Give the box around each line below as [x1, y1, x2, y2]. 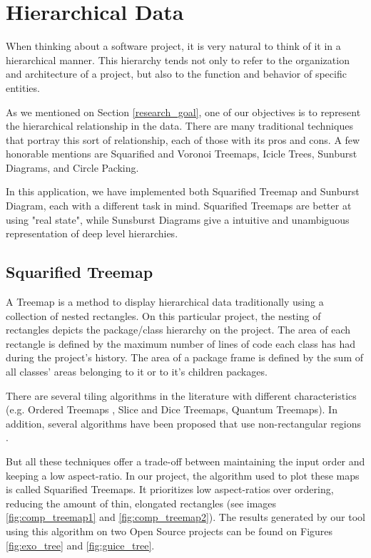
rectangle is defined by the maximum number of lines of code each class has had [6, 336, 356, 351]
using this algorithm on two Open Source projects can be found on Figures [6, 523, 333, 538]
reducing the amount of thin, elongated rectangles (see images [6, 495, 277, 510]
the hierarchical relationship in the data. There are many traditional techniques [6, 118, 353, 133]
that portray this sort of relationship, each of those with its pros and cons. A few [6, 132, 360, 147]
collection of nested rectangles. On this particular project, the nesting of [6, 308, 321, 323]
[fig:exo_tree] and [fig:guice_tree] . [6, 537, 155, 552]
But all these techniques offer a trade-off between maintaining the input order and [6, 453, 365, 468]
